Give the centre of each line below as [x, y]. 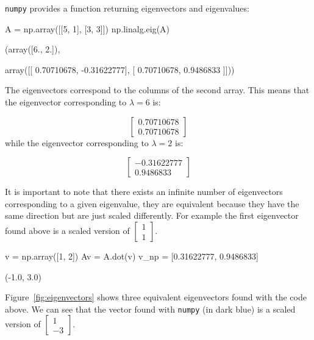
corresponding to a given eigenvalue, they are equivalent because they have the [152, 203]
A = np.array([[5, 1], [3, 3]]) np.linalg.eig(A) [87, 28]
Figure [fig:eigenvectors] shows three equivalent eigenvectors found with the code [156, 297]
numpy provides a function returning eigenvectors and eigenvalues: [127, 8]
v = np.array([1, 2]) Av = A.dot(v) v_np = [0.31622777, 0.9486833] [132, 256]
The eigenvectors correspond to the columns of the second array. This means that [157, 90]
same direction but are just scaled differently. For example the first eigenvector [152, 215]
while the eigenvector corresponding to [77, 142]
